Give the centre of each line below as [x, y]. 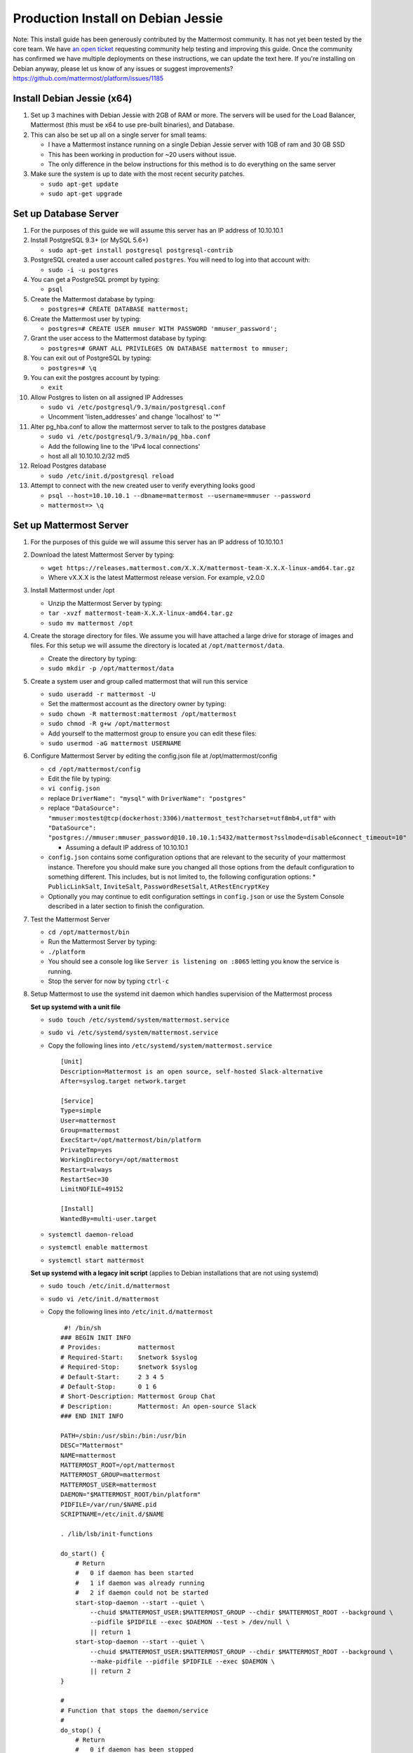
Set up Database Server [66, 214]
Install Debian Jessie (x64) [73, 98]
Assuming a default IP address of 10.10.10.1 [127, 847]
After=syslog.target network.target [123, 1081]
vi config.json [74, 788]
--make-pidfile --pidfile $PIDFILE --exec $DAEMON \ [182, 1661]
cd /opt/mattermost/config [94, 769]
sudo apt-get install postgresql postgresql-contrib [141, 250]
